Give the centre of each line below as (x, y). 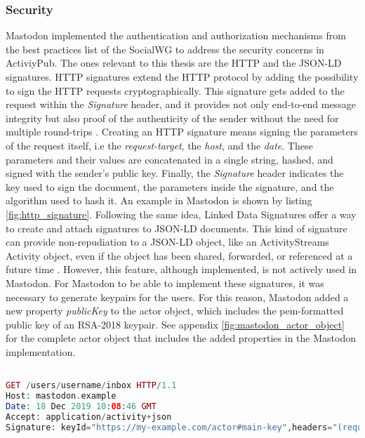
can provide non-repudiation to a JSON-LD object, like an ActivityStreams (167, 242)
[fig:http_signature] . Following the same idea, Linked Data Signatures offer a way (181, 214)
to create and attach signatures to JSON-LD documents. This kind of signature (177, 228)
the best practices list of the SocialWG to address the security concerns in (165, 49)
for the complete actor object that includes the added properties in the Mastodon (181, 338)
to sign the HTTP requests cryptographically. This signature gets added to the (175, 90)
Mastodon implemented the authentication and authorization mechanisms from (176, 35)
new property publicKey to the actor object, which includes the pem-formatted (175, 311)
